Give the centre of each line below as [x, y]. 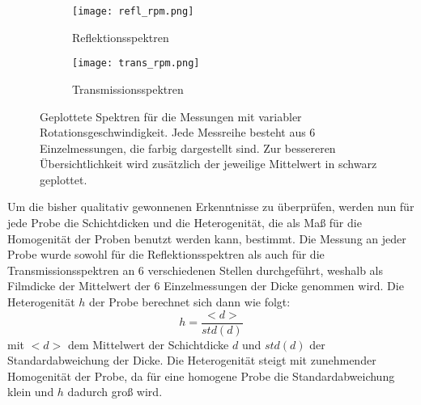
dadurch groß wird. [115, 392]
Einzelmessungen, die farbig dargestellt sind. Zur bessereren [188, 148]
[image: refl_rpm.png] [133, 11]
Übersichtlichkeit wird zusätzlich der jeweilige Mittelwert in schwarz [208, 164]
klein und [31, 392]
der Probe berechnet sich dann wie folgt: [190, 302]
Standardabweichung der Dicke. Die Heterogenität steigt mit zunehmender [192, 360]
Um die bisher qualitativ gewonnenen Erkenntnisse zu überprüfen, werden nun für [211, 207]
